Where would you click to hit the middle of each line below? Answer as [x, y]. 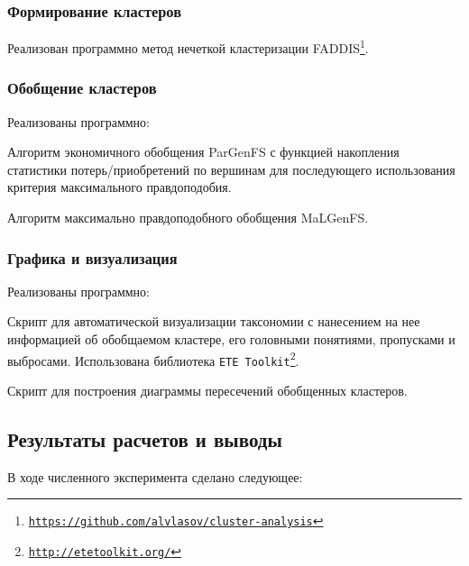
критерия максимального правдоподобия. [120, 187]
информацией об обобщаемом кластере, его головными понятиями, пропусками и [231, 339]
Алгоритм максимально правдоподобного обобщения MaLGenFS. [188, 218]
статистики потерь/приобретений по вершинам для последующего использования [231, 169]
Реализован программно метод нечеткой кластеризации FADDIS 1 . [188, 46]
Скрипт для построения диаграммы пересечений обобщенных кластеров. [207, 390]
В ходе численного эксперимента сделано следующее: [155, 476]
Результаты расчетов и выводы [145, 438]
